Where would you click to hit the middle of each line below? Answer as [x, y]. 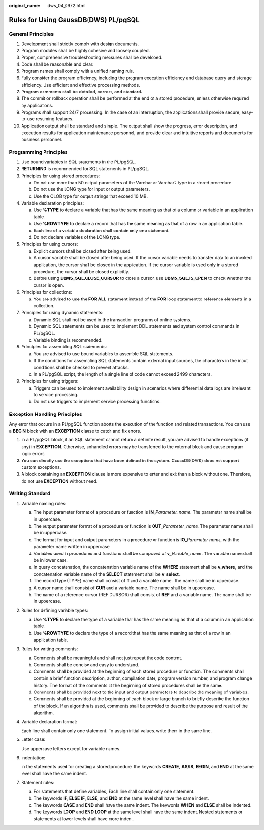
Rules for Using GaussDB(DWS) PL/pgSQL [74, 20]
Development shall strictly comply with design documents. [80, 44]
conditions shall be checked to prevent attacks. [81, 368]
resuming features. [55, 119]
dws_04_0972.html [66, 6]
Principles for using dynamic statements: [62, 313]
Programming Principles [38, 152]
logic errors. [33, 454]
